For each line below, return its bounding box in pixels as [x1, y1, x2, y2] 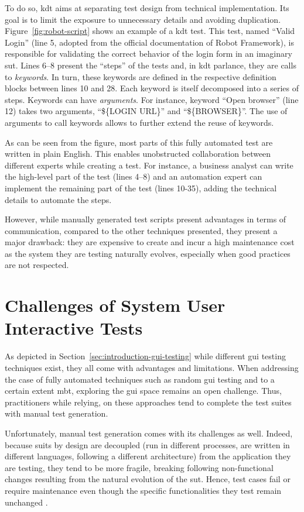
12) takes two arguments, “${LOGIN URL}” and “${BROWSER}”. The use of [5, 105, 288, 117]
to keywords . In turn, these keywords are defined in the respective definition [5, 70, 276, 83]
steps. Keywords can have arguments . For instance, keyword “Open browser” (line [5, 93, 299, 105]
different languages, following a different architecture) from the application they [5, 450, 291, 462]
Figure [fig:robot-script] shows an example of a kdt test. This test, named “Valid [5, 25, 295, 37]
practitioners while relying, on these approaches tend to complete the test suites [5, 396, 292, 408]
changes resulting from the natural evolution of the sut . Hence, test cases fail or [5, 473, 291, 485]
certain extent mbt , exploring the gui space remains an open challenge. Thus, [5, 384, 282, 397]
